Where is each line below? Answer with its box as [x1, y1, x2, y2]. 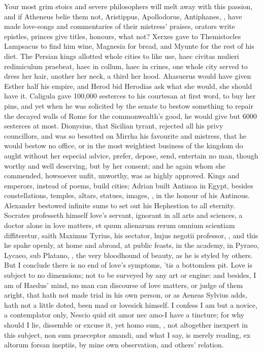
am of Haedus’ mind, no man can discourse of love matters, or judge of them [4, 279, 243, 290]
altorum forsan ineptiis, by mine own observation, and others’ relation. [4, 339, 224, 350]
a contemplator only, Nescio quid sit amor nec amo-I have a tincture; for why [4, 309, 245, 320]
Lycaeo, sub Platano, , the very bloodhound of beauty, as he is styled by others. [4, 249, 253, 260]
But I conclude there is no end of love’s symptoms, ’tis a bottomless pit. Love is [4, 260, 253, 270]
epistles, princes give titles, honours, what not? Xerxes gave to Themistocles [4, 30, 241, 41]
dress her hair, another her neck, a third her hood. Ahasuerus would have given [4, 71, 251, 81]
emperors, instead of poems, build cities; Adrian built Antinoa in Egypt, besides [4, 180, 253, 190]
